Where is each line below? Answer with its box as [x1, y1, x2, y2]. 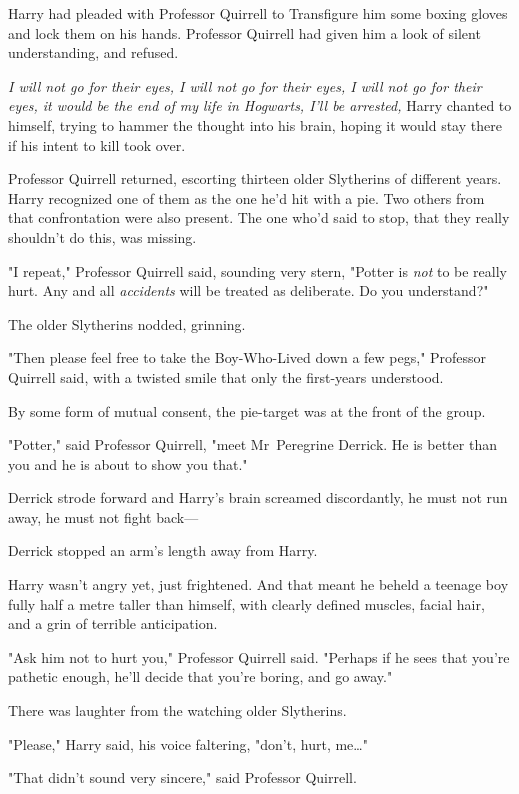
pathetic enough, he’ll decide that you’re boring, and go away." [8, 666, 393, 687]
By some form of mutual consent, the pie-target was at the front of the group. [8, 400, 486, 421]
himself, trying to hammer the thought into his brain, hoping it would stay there [8, 114, 502, 135]
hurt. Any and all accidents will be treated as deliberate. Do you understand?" [8, 280, 489, 301]
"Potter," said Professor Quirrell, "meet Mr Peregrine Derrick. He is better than [8, 434, 497, 455]
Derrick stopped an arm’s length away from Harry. [8, 540, 318, 561]
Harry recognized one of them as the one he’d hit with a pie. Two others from [8, 187, 485, 208]
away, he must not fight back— [8, 506, 199, 527]
